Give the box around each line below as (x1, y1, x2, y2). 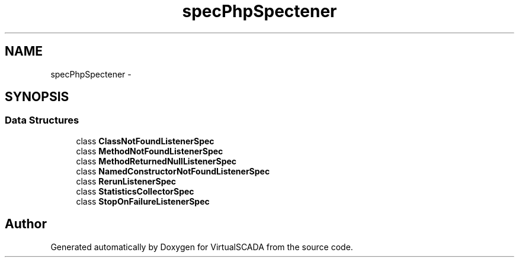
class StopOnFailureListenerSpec (76, 196, 210, 206)
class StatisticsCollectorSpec (76, 186, 194, 196)
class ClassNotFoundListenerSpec (76, 135, 214, 146)
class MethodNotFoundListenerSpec (76, 145, 223, 156)
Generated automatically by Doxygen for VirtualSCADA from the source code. (50, 241, 353, 252)
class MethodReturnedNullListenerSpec (76, 156, 237, 166)
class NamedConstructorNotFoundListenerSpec (76, 166, 270, 176)
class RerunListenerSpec (76, 176, 177, 186)
